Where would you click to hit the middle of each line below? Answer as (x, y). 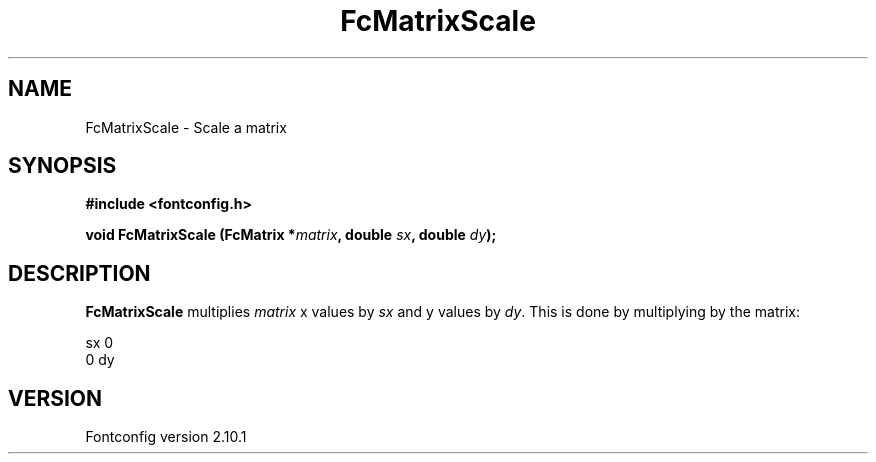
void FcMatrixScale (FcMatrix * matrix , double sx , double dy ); (291, 235)
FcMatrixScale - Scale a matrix (186, 127)
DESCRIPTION (79, 273)
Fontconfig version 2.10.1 (166, 437)
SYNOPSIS (62, 166)
